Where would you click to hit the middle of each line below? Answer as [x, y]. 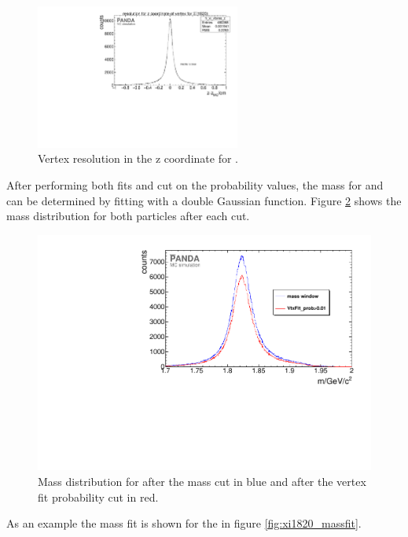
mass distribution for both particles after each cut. [128, 216]
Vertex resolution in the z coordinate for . [138, 158]
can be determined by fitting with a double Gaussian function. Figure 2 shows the [204, 200]
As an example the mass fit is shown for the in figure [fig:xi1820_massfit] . [184, 523]
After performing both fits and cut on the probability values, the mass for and [195, 184]
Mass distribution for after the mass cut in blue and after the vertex [202, 481]
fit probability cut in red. [98, 497]
